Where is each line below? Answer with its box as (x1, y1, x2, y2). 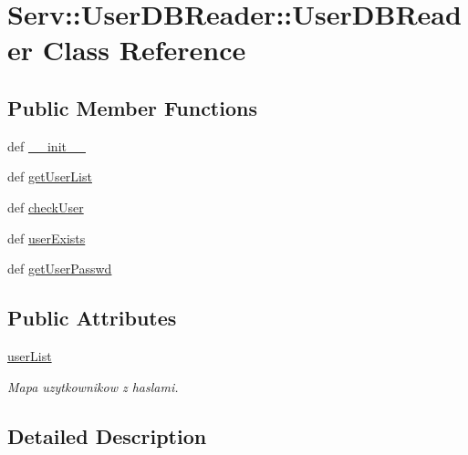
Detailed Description (7, 421, 207, 450)
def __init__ (7, 136, 86, 155)
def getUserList (7, 167, 92, 186)
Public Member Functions (7, 93, 257, 121)
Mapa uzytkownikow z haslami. (7, 377, 179, 396)
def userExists (7, 228, 86, 247)
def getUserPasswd (7, 259, 112, 278)
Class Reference (42, 31, 246, 68)
